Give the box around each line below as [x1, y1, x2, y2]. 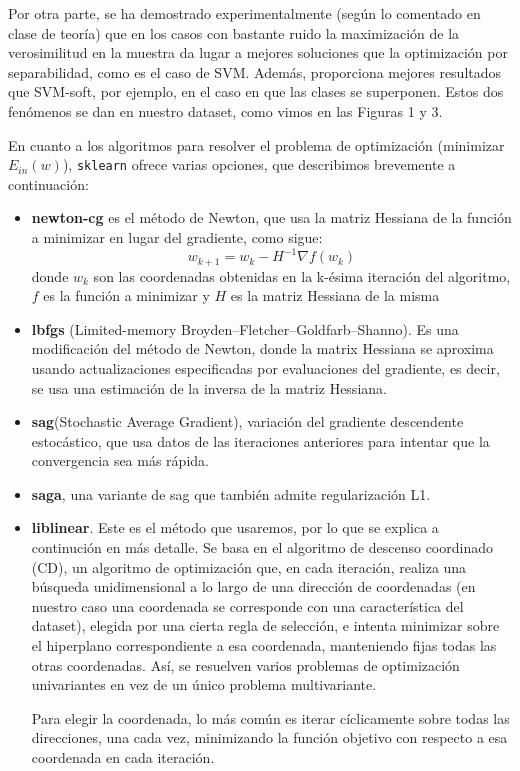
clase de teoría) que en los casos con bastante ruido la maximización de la [8, 22, 460, 43]
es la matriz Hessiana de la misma [230, 285, 440, 306]
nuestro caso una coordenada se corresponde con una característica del [31, 595, 464, 616]
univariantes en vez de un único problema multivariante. [31, 674, 377, 695]
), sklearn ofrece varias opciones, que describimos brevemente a [62, 154, 456, 175]
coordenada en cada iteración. [31, 747, 215, 768]
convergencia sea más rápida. [31, 450, 209, 471]
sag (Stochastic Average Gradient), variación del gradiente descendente [31, 411, 464, 432]
